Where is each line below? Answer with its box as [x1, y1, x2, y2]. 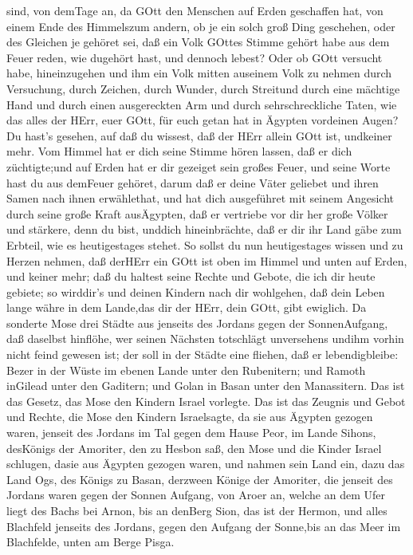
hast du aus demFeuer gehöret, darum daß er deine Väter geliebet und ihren [6, 174, 379, 191]
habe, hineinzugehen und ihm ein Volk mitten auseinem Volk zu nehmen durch [6, 65, 392, 81]
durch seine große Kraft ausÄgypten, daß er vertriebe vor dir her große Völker [6, 205, 388, 222]
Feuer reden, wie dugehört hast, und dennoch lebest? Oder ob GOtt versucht [6, 49, 383, 65]
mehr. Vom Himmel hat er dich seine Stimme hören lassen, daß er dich [6, 143, 352, 159]
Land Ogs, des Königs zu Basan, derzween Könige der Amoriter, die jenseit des [6, 470, 393, 487]
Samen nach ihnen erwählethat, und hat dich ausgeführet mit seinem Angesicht [6, 190, 395, 207]
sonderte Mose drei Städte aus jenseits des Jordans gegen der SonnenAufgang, [6, 314, 388, 331]
